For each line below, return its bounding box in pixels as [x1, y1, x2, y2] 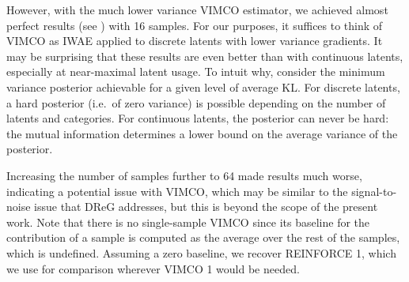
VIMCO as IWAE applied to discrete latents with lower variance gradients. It [6, 32, 383, 49]
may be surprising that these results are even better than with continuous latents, [6, 47, 403, 64]
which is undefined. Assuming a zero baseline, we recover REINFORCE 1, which [6, 244, 396, 261]
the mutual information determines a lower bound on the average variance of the [6, 125, 398, 141]
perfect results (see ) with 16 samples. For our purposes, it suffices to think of [6, 17, 383, 33]
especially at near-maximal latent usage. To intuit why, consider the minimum [6, 63, 385, 80]
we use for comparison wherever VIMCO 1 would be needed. [6, 260, 300, 276]
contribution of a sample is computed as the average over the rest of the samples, [6, 229, 400, 246]
